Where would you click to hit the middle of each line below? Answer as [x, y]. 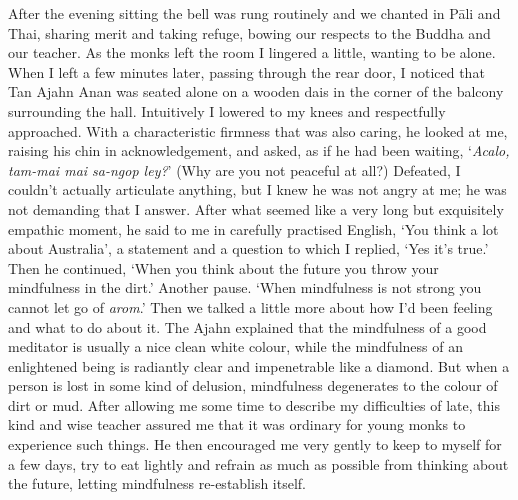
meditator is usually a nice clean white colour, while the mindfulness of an [235, 346]
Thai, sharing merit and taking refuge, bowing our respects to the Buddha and [249, 32]
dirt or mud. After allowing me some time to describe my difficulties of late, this [254, 404]
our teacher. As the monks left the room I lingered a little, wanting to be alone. [252, 52]
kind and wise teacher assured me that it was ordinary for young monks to [237, 424]
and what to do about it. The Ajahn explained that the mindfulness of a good [247, 326]
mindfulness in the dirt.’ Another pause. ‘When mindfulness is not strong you [245, 287]
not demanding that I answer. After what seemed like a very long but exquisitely [256, 208]
